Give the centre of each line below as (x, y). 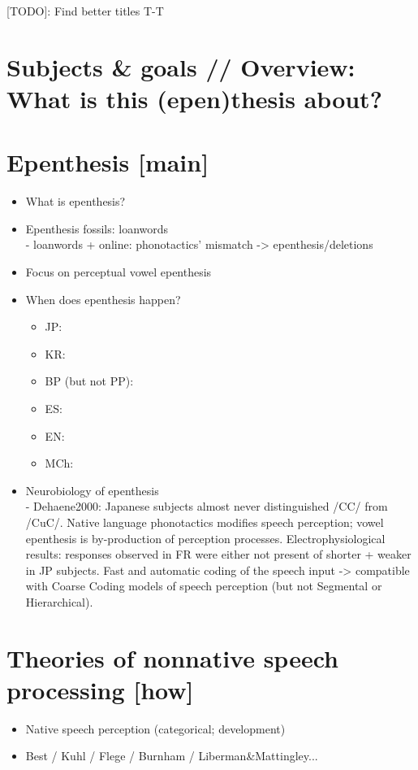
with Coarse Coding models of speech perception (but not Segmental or (204, 586)
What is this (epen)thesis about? (194, 98)
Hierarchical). (59, 601)
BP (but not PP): (89, 381)
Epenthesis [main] (108, 162)
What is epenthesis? (75, 201)
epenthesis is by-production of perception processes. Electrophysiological (205, 538)
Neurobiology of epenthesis (92, 490)
